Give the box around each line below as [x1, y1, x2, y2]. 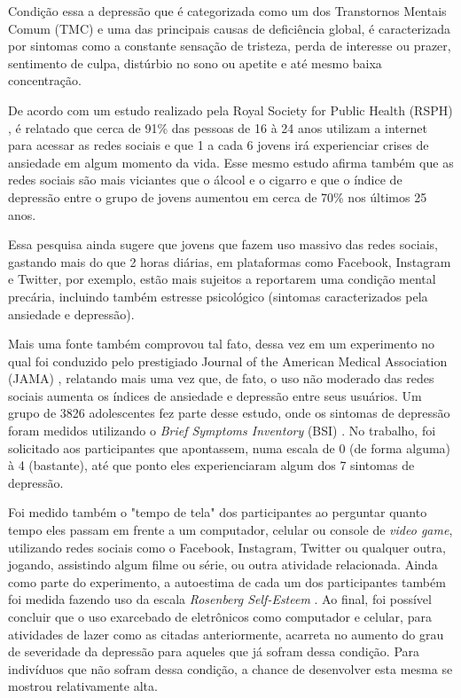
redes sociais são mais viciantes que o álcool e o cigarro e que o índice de [8, 170, 402, 189]
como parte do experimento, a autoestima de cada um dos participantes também [8, 572, 446, 591]
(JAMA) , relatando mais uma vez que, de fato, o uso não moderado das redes [8, 369, 434, 388]
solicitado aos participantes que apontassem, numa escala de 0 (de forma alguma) [8, 438, 451, 457]
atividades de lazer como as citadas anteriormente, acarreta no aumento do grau [8, 624, 444, 643]
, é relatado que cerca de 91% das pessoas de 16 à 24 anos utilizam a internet [8, 118, 427, 137]
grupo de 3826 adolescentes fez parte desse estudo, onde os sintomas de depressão [8, 404, 450, 422]
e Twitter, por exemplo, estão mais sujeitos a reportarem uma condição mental [8, 270, 436, 288]
